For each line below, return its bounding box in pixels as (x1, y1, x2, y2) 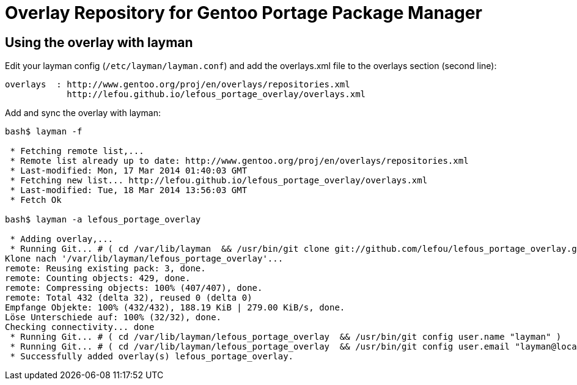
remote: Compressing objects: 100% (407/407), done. (5, 283, 263, 293)
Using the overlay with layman (5, 34, 193, 50)
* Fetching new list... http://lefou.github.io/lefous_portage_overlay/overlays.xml (10, 175, 428, 186)
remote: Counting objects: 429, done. (5, 273, 191, 284)
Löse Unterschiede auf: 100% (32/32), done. (5, 312, 222, 323)
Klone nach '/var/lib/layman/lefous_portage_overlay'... (5, 254, 284, 264)
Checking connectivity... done (5, 322, 155, 332)
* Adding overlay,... (10, 234, 114, 244)
